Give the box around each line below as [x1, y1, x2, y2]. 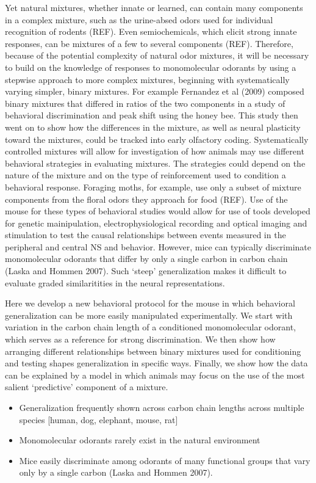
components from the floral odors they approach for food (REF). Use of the [5, 192, 288, 205]
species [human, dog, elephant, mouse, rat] [19, 413, 178, 426]
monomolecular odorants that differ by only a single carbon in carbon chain [5, 252, 288, 265]
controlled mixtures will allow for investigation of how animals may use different [5, 145, 304, 158]
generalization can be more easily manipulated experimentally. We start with [5, 308, 293, 321]
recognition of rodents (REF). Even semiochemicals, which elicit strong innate [5, 25, 297, 38]
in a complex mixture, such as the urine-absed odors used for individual [5, 13, 273, 26]
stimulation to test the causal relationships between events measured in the [5, 228, 286, 241]
